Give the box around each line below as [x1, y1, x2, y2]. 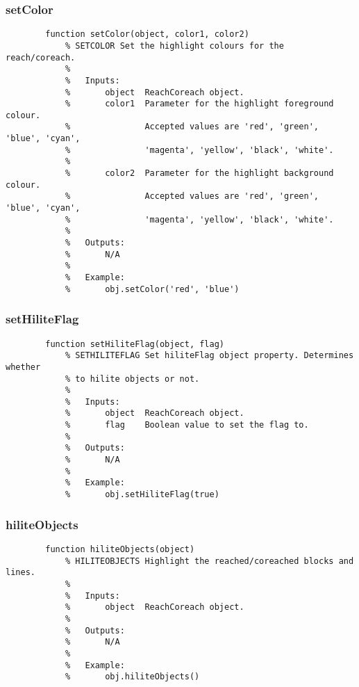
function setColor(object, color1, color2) [45, 29, 249, 40]
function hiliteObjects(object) [45, 544, 195, 554]
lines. [6, 567, 35, 578]
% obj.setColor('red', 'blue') [65, 284, 240, 294]
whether [6, 362, 41, 372]
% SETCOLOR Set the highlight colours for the [65, 40, 284, 51]
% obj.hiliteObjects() [65, 672, 200, 682]
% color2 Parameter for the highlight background [65, 168, 334, 179]
